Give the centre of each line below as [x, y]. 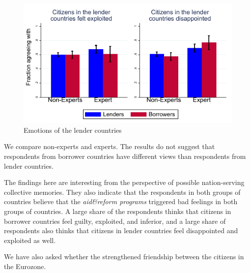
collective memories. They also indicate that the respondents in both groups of [122, 192]
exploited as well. [30, 240]
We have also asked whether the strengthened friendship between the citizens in [124, 257]
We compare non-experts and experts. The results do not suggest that [110, 146]
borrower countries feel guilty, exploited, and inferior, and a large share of [115, 221]
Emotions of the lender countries [73, 130]
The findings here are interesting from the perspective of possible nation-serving [124, 182]
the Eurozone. [25, 266]
